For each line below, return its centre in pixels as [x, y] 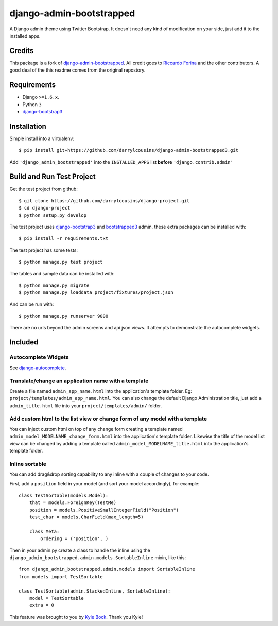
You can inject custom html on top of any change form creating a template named [96, 429]
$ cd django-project [45, 208]
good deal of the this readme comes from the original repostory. [77, 70]
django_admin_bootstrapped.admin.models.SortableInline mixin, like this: [98, 558]
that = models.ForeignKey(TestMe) [73, 503]
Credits [22, 51]
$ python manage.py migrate [54, 285]
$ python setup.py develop [53, 215]
